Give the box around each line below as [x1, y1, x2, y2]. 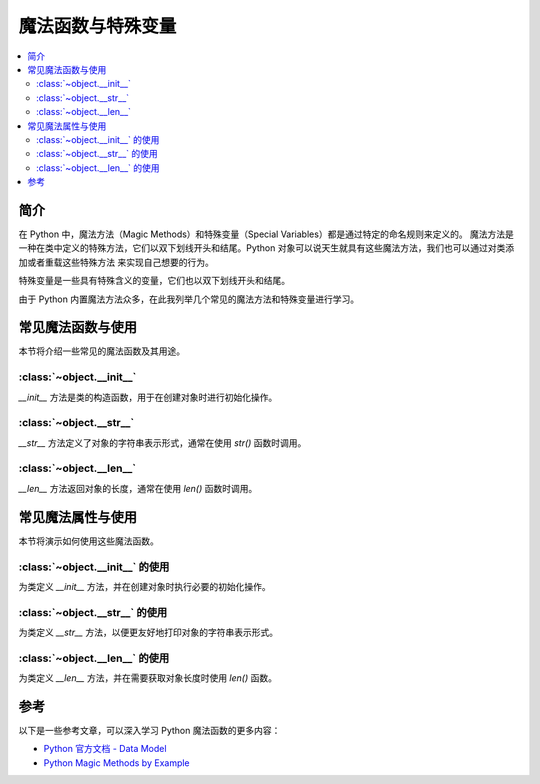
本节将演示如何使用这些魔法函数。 [18, 535, 159, 547]
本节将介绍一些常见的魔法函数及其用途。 [18, 345, 185, 357]
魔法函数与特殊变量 [18, 15, 177, 37]
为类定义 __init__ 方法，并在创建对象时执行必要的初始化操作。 [18, 580, 272, 592]
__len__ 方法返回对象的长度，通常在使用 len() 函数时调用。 [18, 482, 258, 494]
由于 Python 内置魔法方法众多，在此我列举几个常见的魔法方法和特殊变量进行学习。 [18, 293, 360, 305]
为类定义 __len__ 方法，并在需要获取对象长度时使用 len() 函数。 [18, 672, 277, 684]
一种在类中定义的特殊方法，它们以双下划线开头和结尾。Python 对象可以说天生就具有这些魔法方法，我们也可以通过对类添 [18, 242, 515, 254]
